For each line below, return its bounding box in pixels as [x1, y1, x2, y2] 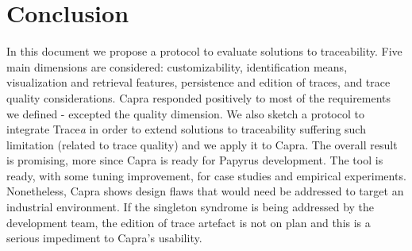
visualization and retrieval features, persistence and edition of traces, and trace [6, 74, 391, 91]
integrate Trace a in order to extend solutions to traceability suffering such [6, 121, 366, 137]
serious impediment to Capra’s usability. [6, 230, 202, 246]
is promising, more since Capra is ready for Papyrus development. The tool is [6, 152, 383, 168]
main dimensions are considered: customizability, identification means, [6, 58, 348, 75]
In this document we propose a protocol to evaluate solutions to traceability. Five [6, 43, 402, 60]
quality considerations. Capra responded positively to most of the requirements [6, 89, 391, 106]
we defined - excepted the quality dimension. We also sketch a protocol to [6, 105, 364, 122]
